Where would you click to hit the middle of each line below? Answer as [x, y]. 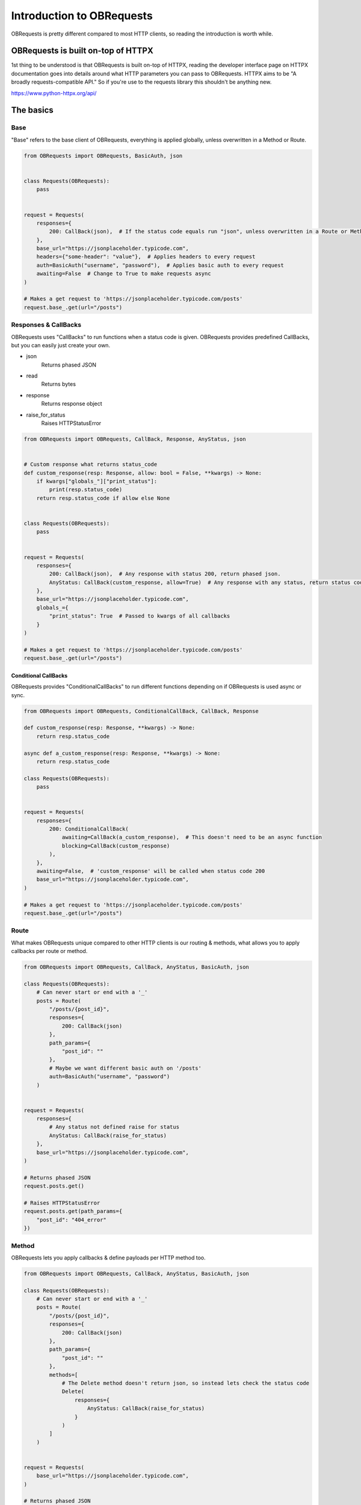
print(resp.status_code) [86, 490]
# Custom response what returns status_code [91, 464]
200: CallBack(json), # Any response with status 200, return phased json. [165, 574]
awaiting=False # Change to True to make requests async [124, 274]
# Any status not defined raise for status [114, 1127]
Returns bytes [59, 384]
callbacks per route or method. [49, 951]
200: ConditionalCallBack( [89, 829]
